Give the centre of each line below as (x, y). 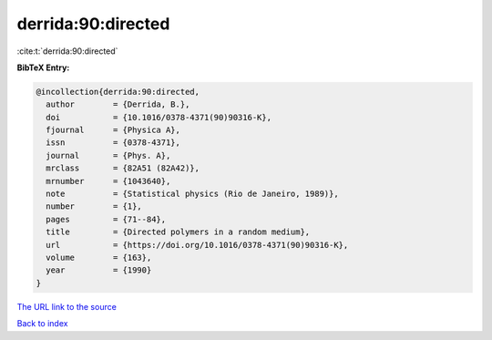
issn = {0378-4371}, (113, 143)
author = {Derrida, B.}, (118, 104)
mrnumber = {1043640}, (108, 181)
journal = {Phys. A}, (108, 155)
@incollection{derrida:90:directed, (118, 92)
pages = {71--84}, (106, 219)
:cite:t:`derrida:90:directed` (67, 51)
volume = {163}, (99, 258)
